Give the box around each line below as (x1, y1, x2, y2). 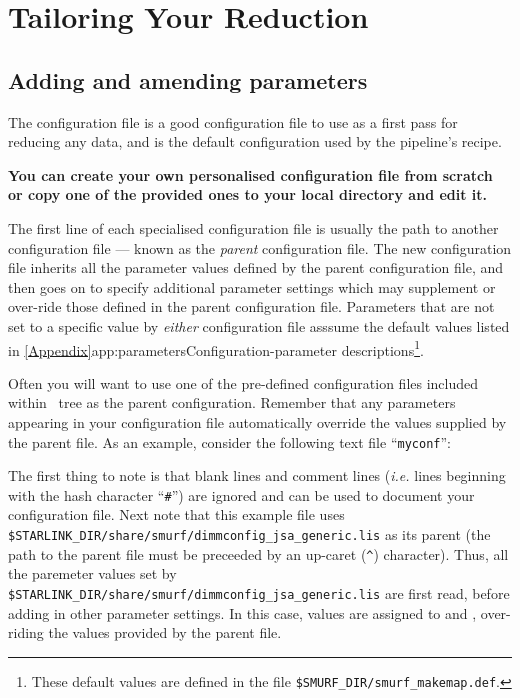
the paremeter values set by (8, 563, 177, 584)
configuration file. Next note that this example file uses (8, 504, 345, 525)
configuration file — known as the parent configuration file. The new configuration (8, 237, 512, 258)
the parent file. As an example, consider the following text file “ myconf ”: (8, 431, 451, 452)
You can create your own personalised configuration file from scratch (8, 164, 493, 185)
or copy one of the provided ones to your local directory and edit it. (8, 184, 488, 205)
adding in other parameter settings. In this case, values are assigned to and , (8, 602, 477, 623)
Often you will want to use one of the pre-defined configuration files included (8, 372, 479, 393)
